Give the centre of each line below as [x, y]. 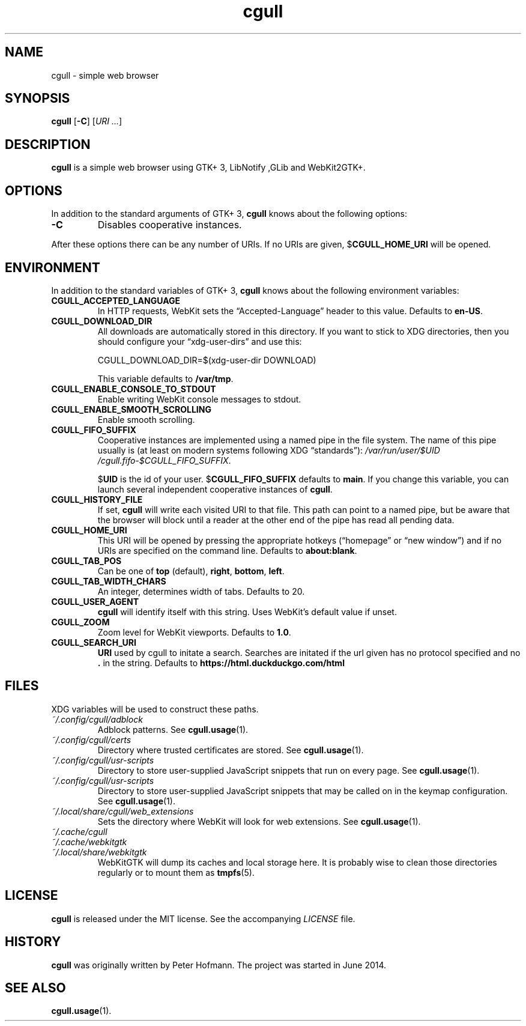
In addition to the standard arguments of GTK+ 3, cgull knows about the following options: [229, 214]
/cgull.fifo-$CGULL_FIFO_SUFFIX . [164, 460]
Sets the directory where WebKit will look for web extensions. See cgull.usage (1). [259, 821]
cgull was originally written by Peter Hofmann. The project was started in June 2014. [219, 965]
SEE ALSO [35, 988]
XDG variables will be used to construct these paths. [155, 709]
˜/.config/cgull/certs [91, 739]
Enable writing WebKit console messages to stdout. [199, 399]
